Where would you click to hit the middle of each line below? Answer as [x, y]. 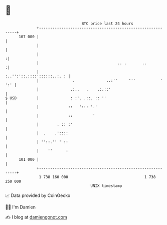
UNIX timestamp [106, 186]
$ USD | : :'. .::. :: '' [56, 98]
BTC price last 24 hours [108, 24]
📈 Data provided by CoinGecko [38, 195]
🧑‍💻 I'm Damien [21, 207]
